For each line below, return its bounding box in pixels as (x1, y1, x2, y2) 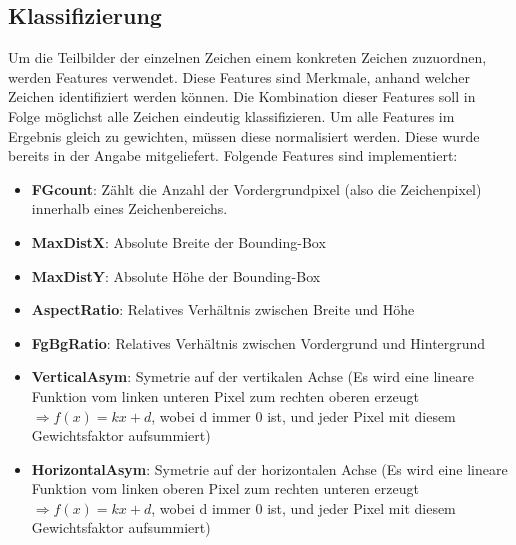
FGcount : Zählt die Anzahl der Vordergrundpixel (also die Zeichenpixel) (31, 178, 482, 199)
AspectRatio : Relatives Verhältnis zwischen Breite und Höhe (31, 299, 415, 320)
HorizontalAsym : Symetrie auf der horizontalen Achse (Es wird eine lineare (31, 458, 508, 479)
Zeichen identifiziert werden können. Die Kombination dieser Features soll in (8, 86, 476, 107)
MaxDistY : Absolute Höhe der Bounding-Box (31, 265, 321, 286)
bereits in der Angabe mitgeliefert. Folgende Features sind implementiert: (8, 145, 458, 166)
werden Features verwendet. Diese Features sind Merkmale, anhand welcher (8, 66, 470, 87)
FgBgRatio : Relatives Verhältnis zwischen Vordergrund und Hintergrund (31, 332, 486, 353)
